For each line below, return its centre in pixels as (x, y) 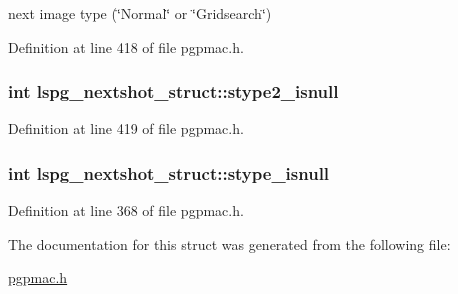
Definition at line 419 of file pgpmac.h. (126, 128)
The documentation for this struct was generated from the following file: (229, 243)
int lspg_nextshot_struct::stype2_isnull (173, 91)
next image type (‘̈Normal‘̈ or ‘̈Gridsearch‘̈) (140, 13)
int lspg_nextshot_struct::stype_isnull (169, 172)
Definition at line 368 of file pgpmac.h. (126, 210)
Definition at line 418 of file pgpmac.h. (126, 46)
